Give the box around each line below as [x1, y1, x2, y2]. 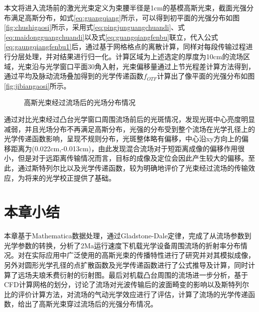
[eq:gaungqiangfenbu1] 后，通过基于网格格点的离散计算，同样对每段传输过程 [4, 41, 246, 52]
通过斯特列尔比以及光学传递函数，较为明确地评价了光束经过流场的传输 [17, 162, 248, 173]
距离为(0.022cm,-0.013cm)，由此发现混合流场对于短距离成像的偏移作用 [10, 143, 238, 153]
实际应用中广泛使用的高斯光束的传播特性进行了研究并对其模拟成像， [31, 250, 255, 260]
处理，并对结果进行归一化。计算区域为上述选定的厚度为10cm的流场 [24, 51, 243, 61]
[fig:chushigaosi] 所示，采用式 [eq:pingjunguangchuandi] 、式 [4, 22, 185, 32]
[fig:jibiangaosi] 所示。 [4, 80, 71, 91]
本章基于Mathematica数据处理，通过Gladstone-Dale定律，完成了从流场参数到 [4, 230, 252, 241]
